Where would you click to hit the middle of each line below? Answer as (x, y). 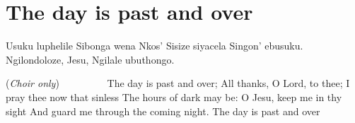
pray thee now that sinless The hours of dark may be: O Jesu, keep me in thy (174, 96)
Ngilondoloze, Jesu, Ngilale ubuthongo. (90, 59)
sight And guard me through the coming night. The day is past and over (163, 111)
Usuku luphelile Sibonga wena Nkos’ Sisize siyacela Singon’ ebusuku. (155, 46)
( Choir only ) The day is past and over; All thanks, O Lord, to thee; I (178, 83)
